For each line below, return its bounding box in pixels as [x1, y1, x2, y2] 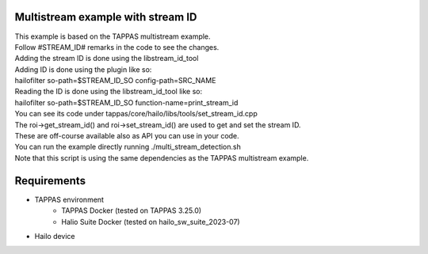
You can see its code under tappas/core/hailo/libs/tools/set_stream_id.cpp [14, 109, 258, 119]
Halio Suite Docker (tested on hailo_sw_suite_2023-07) [61, 217, 241, 226]
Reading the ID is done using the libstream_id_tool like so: [14, 87, 202, 97]
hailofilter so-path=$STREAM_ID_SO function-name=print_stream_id [14, 97, 239, 107]
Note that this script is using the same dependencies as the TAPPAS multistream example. [14, 153, 309, 162]
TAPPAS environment [34, 195, 105, 204]
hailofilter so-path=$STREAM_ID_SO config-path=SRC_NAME [14, 76, 216, 85]
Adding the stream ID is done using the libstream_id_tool [14, 54, 199, 63]
